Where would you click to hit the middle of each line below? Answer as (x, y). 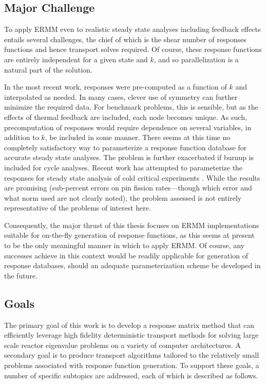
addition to (22, 137)
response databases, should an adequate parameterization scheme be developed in (132, 265)
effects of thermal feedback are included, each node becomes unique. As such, (126, 117)
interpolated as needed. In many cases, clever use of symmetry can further (121, 97)
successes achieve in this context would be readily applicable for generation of (126, 255)
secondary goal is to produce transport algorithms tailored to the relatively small (132, 355)
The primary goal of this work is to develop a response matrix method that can (129, 325)
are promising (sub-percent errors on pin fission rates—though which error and (128, 188)
